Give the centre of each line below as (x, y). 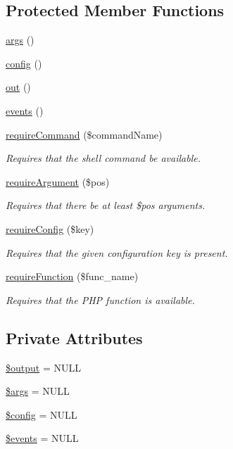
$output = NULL (43, 367)
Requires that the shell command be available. (103, 158)
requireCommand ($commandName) (84, 134)
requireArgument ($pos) (58, 181)
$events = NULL (42, 438)
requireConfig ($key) (50, 228)
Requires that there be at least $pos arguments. (106, 205)
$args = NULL (38, 391)
